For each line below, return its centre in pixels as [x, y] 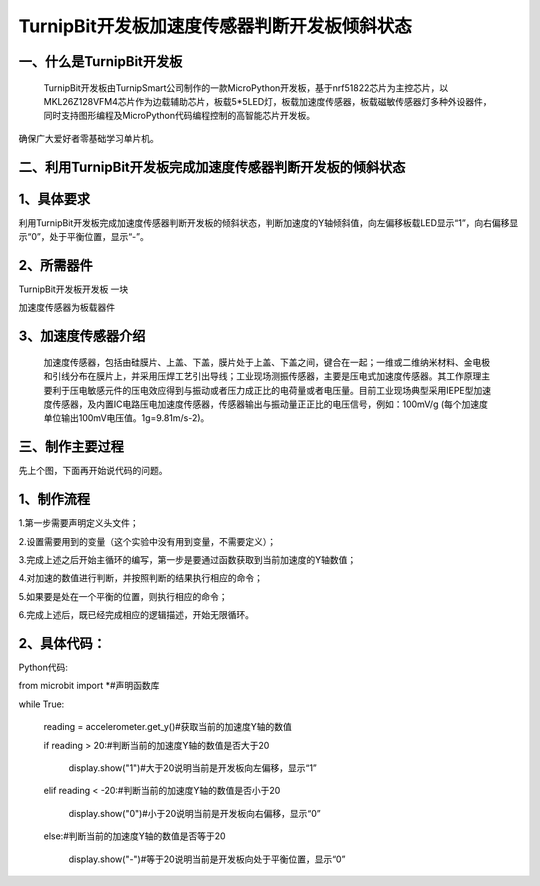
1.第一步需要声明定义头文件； [78, 523]
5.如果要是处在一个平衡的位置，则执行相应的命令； [123, 596]
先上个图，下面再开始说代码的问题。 [93, 471]
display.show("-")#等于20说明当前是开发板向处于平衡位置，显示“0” [207, 859]
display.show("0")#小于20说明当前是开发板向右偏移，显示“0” [195, 813]
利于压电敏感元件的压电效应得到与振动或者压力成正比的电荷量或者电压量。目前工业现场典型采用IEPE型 [262, 390]
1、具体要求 [54, 198]
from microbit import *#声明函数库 [89, 686]
